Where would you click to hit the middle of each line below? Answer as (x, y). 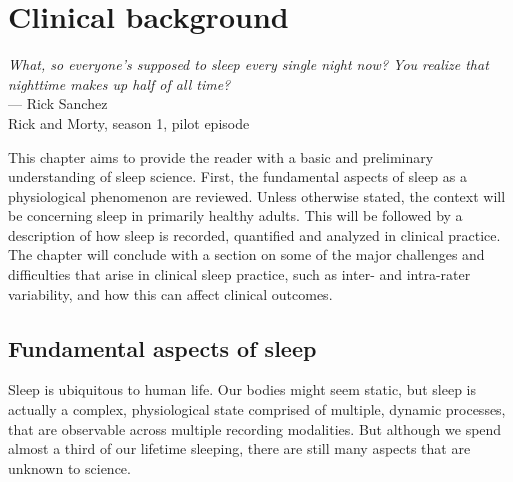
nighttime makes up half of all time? (119, 83)
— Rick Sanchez (58, 103)
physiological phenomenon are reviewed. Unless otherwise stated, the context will (257, 195)
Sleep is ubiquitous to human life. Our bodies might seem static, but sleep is (242, 389)
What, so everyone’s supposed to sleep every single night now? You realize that (248, 64)
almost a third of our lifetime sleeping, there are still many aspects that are (239, 448)
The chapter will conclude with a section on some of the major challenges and (246, 254)
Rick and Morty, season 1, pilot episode (129, 122)
